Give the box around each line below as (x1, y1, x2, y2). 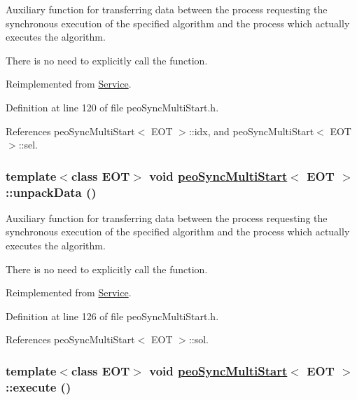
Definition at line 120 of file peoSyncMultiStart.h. (6, 99, 219, 114)
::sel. (18, 137, 38, 152)
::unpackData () (6, 183, 97, 200)
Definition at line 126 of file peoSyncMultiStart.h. (6, 308, 219, 323)
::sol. (188, 332, 209, 347)
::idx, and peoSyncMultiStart (188, 123, 314, 138)
